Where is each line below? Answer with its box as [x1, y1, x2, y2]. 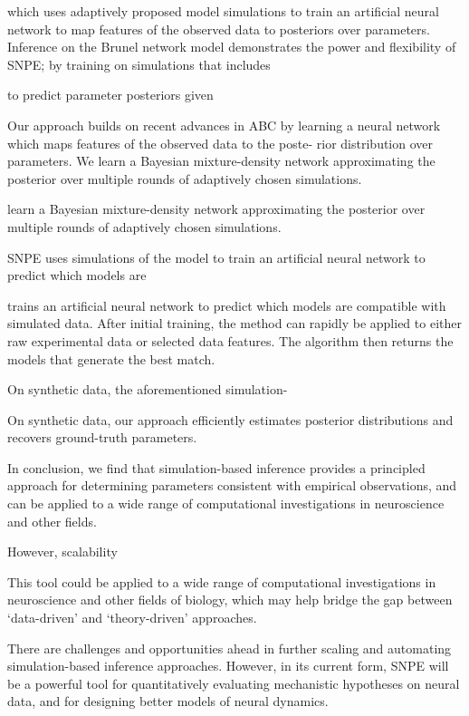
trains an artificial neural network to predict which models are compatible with [7, 295, 446, 314]
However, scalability [7, 542, 118, 561]
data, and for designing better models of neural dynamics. [7, 692, 329, 711]
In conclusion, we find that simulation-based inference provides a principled [7, 458, 426, 477]
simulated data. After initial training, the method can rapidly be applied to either [7, 314, 462, 333]
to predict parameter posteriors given [7, 85, 214, 104]
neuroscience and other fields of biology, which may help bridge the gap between [7, 590, 453, 609]
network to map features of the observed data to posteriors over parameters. [7, 19, 430, 38]
